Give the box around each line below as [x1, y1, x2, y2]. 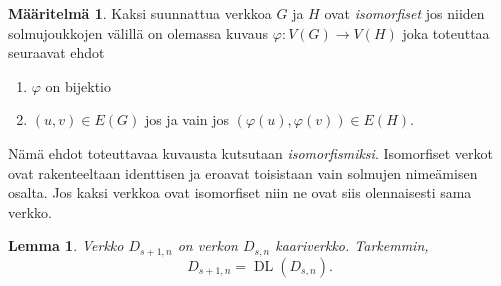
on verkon [177, 235, 238, 256]
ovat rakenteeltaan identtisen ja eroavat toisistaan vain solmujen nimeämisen [8, 162, 478, 183]
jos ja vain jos [144, 109, 230, 130]
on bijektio [45, 75, 111, 96]
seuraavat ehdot [8, 42, 105, 63]
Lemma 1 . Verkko [8, 235, 124, 256]
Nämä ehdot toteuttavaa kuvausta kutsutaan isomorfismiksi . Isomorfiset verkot [8, 142, 493, 163]
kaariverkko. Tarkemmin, [275, 235, 429, 256]
